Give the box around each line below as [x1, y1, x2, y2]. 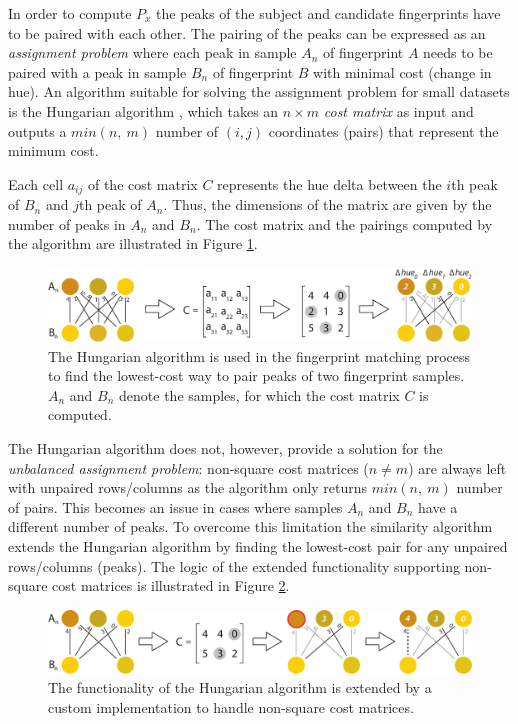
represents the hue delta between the [217, 173, 442, 194]
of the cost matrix [87, 173, 198, 194]
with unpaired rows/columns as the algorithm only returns [8, 477, 368, 498]
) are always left [408, 457, 507, 478]
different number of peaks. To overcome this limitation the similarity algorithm [8, 516, 493, 537]
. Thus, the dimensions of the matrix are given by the [163, 194, 492, 215]
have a [418, 496, 458, 517]
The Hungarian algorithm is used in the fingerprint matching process [48, 345, 471, 366]
